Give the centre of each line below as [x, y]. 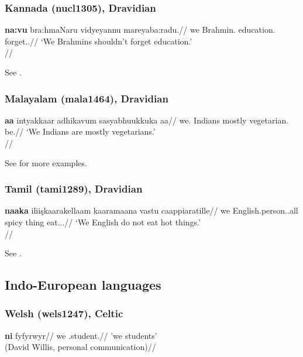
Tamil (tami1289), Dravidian [74, 189]
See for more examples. [46, 162]
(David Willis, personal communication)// [80, 347]
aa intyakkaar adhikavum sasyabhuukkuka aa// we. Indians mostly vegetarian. [147, 120]
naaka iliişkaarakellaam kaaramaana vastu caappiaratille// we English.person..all [151, 210]
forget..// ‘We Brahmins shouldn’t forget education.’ [99, 41]
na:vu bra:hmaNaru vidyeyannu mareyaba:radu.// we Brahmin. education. [140, 30]
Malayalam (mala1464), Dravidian [87, 98]
